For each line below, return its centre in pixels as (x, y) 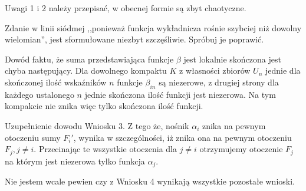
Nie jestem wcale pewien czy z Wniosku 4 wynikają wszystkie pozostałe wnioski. (150, 181)
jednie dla (283, 70)
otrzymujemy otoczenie (241, 149)
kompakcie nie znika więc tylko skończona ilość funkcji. (104, 106)
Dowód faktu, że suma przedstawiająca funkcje (89, 59)
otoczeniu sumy (33, 137)
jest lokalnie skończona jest (232, 59)
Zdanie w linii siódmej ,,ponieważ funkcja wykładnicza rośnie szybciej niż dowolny (153, 27)
